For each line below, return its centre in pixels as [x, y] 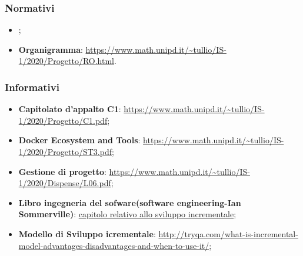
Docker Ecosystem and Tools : [79, 140]
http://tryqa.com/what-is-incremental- [228, 233]
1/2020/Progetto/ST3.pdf [65, 151]
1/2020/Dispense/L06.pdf [65, 183]
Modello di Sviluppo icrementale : [87, 233]
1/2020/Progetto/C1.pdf [63, 120]
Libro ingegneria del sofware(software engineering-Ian [130, 202]
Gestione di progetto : [62, 171]
